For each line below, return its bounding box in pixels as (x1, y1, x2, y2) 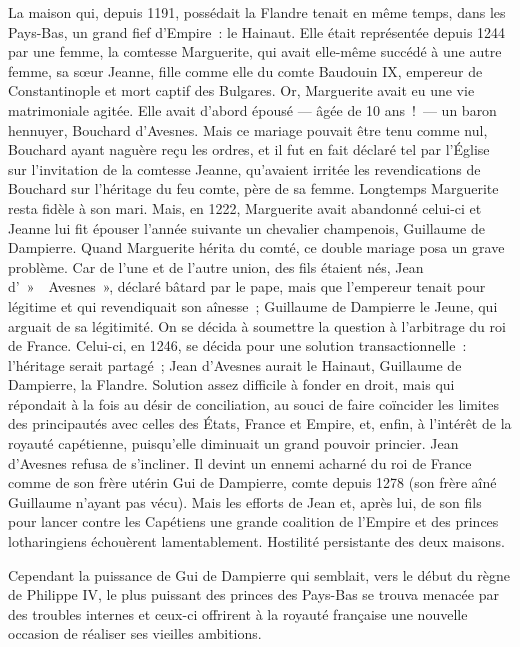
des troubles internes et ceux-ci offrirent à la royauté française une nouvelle (8, 603, 468, 624)
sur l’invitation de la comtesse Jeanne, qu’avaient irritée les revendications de (8, 158, 481, 179)
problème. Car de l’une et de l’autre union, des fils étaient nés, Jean (8, 256, 424, 277)
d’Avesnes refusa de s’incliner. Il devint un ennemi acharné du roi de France (8, 452, 472, 473)
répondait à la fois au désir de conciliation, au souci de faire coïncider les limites (8, 393, 499, 414)
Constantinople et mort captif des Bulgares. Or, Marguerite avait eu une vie (8, 80, 475, 101)
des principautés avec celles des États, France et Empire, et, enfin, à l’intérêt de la (8, 413, 512, 434)
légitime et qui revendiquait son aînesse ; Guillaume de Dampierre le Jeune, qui (8, 295, 498, 316)
